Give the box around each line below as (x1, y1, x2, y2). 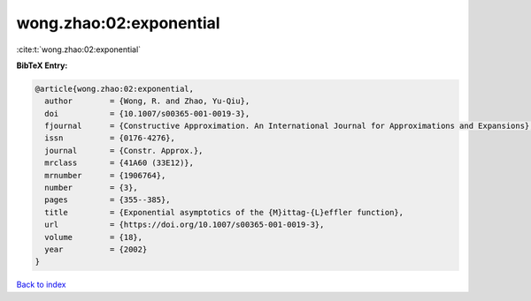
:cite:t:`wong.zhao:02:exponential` (16, 44, 142, 55)
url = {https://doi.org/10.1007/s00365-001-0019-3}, (44, 220, 325, 230)
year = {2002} (44, 245, 148, 254)
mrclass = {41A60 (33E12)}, (44, 158, 195, 168)
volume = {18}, (44, 232, 143, 242)
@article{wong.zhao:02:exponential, (35, 84, 195, 94)
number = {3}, (44, 183, 139, 193)
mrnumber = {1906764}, (44, 170, 166, 180)
